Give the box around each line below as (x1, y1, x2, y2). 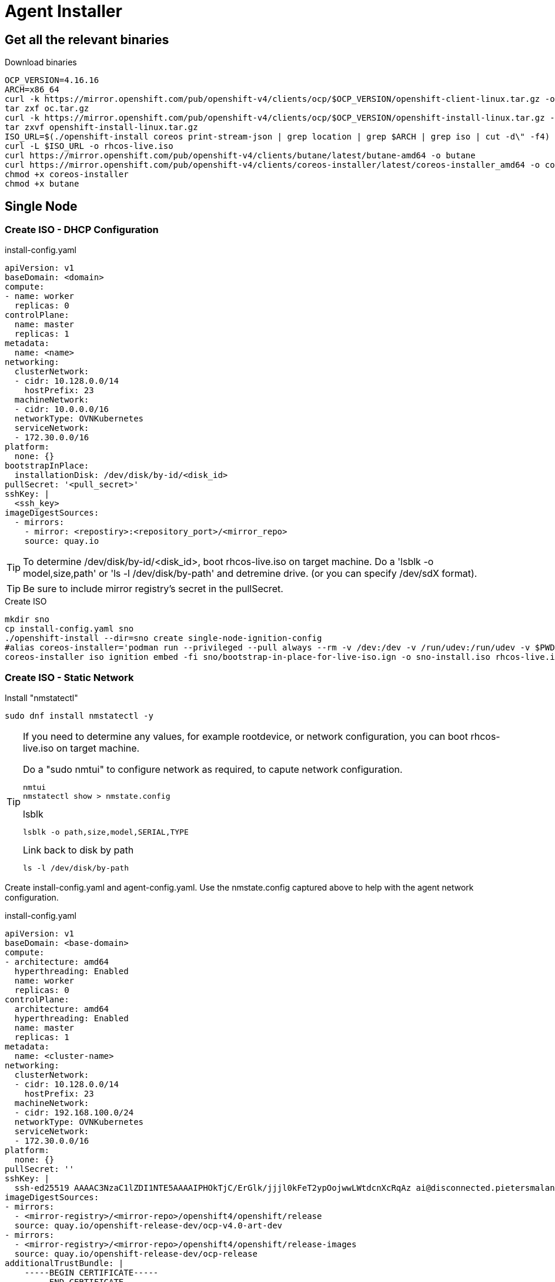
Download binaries (5, 57, 77, 68)
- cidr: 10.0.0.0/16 (14, 404, 109, 414)
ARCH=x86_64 (5, 85, 59, 95)
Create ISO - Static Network (5, 671, 134, 683)
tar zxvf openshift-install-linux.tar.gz (5, 122, 198, 132)
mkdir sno (5, 615, 49, 625)
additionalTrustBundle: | (5, 1258, 124, 1268)
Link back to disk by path (23, 844, 134, 856)
